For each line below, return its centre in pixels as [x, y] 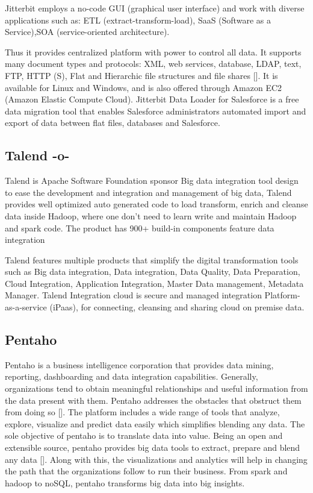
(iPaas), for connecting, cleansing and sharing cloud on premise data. [177, 307]
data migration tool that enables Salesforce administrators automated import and [156, 111]
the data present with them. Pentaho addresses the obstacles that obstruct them [153, 400]
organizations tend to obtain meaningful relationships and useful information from [156, 388]
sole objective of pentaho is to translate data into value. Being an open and [144, 435]
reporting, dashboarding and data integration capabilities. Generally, [132, 376]
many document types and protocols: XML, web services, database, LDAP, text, [153, 64]
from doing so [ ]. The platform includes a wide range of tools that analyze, [142, 412]
